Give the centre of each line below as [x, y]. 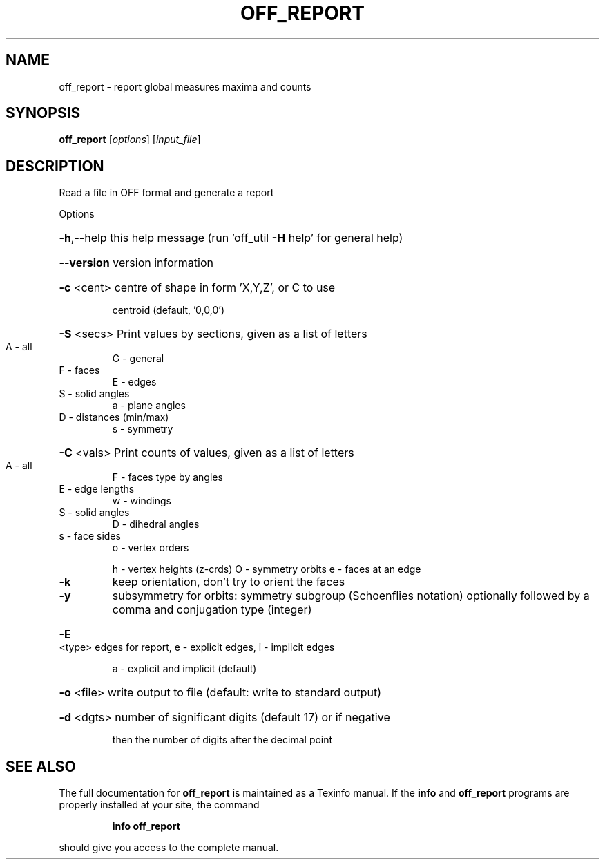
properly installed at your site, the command [159, 805]
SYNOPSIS [43, 113]
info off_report [146, 826]
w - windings [142, 501]
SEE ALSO [41, 766]
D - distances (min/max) [114, 417]
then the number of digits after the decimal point [222, 740]
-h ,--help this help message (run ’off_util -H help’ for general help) [231, 238]
